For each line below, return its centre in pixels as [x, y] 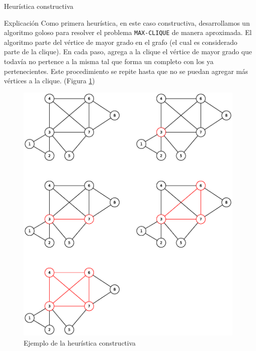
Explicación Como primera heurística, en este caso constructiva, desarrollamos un [127, 22]
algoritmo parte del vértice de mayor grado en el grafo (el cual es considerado [121, 42]
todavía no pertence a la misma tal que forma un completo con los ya [109, 61]
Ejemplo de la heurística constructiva [80, 342]
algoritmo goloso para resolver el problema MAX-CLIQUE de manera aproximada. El [128, 32]
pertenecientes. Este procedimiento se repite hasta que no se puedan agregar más [126, 71]
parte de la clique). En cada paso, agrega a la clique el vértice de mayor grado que [128, 52]
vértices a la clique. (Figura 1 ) [49, 81]
